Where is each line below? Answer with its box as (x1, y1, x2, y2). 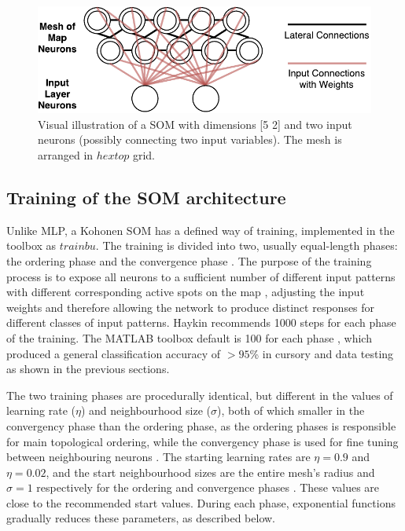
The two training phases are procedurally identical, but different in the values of (6, 386, 393, 403)
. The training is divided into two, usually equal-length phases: (95, 237, 398, 254)
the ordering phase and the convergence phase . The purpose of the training (6, 252, 372, 269)
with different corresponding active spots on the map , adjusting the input (6, 284, 365, 300)
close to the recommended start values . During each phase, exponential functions (6, 494, 396, 511)
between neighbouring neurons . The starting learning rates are (6, 449, 311, 465)
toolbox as (6, 237, 57, 254)
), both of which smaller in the (217, 402, 365, 419)
